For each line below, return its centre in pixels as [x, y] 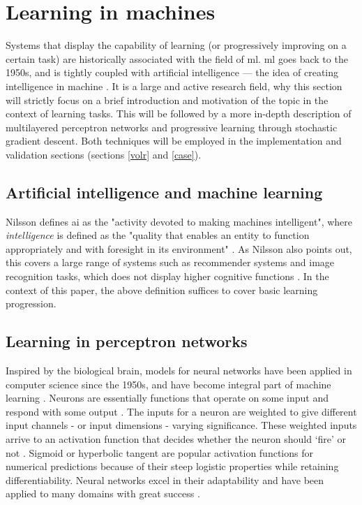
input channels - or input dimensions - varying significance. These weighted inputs [181, 425]
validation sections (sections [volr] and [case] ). [104, 154]
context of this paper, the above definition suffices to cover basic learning [162, 290]
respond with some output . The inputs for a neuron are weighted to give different [181, 411]
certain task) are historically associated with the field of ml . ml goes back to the [177, 58]
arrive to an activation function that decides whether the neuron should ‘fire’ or [176, 439]
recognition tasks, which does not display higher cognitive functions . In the [167, 276]
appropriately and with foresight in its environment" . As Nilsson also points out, [179, 248]
